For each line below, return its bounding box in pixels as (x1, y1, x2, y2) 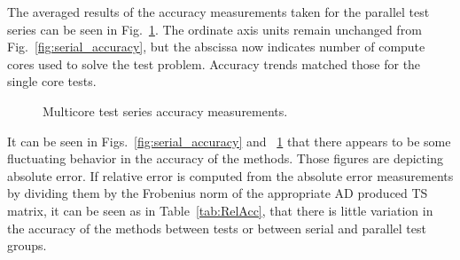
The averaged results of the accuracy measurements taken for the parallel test (7, 3, 430, 20)
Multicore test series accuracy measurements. (43, 101, 288, 120)
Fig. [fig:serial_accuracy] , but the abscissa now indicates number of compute (7, 37, 425, 56)
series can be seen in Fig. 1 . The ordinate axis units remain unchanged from (7, 20, 422, 38)
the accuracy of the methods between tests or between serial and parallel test (7, 218, 426, 237)
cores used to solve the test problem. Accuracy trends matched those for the (7, 54, 421, 73)
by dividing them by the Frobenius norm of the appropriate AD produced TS (7, 184, 428, 202)
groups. (7, 236, 47, 255)
